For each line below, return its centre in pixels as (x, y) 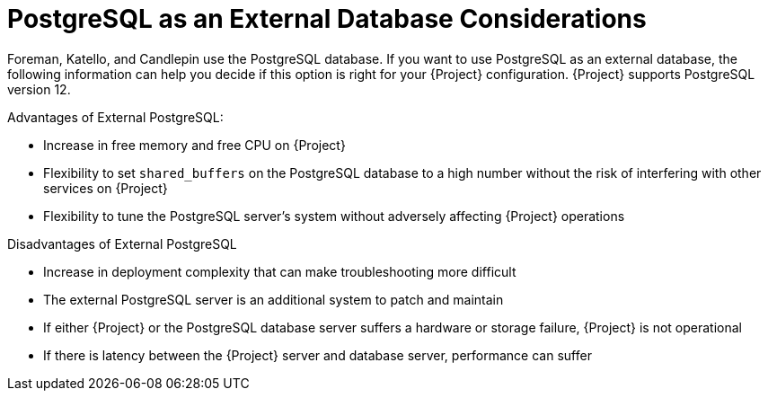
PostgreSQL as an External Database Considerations (327, 19)
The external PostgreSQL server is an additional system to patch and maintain (274, 299)
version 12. (39, 89)
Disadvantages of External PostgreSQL (122, 243)
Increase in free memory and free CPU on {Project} (194, 145)
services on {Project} (106, 188)
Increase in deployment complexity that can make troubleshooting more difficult (280, 271)
